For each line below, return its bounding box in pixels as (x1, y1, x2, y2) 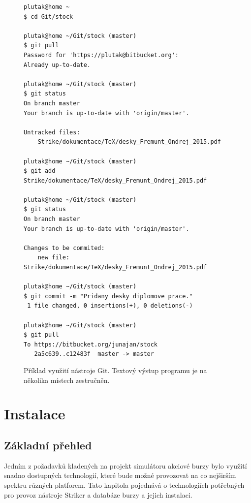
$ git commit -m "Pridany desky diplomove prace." (24, 292, 193, 300)
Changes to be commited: (24, 244, 105, 251)
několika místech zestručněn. (24, 375, 110, 385)
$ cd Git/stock (24, 13, 73, 20)
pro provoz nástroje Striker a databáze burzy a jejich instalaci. (4, 489, 192, 500)
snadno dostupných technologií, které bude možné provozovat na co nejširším (4, 470, 236, 480)
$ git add (24, 167, 56, 175)
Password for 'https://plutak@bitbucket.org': (24, 51, 179, 59)
